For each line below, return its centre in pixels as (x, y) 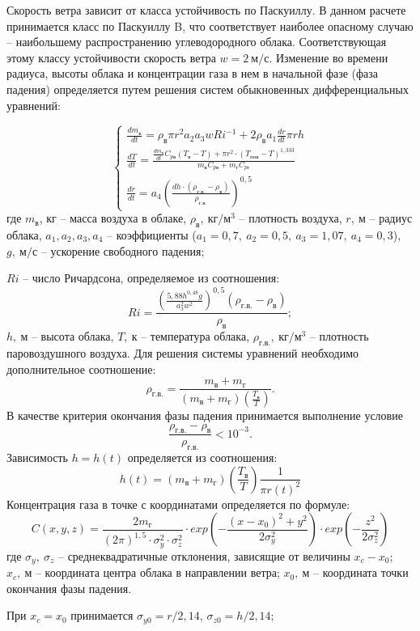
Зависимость (37, 457)
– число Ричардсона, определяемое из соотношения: (151, 278)
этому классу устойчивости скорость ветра (111, 57)
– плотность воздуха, (291, 218)
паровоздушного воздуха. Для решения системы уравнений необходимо (183, 352)
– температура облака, (195, 336)
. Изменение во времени (329, 57)
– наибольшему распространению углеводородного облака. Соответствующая (197, 42)
